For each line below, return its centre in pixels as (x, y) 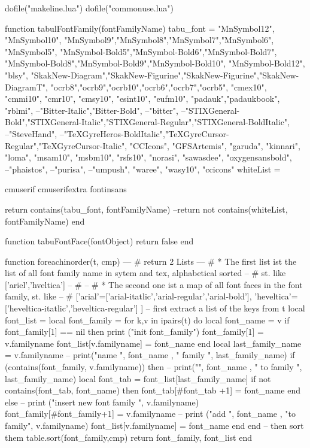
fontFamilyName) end (45, 221)
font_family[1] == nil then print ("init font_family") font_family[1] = (134, 332)
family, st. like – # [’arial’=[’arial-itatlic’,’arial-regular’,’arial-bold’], (128, 296)
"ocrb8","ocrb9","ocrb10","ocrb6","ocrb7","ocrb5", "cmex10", (159, 87)
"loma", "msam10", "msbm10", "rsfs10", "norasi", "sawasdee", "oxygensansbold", (148, 157)
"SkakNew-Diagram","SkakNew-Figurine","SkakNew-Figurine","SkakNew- (165, 75)
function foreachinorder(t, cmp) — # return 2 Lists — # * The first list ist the (151, 261)
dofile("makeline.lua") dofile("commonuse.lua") (89, 8)
